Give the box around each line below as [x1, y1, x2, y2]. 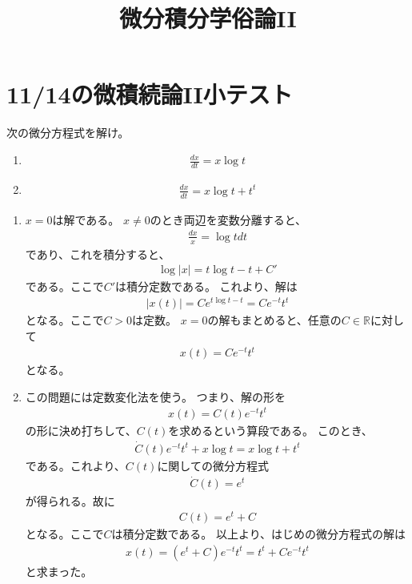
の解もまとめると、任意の [207, 312, 342, 328]
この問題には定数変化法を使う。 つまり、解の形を [25, 388, 286, 405]
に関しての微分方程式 [157, 457, 269, 473]
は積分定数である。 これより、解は [115, 278, 298, 295]
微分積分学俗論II [119, 2, 297, 34]
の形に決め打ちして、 [25, 421, 137, 438]
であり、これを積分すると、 [25, 245, 170, 262]
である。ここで [25, 278, 104, 295]
